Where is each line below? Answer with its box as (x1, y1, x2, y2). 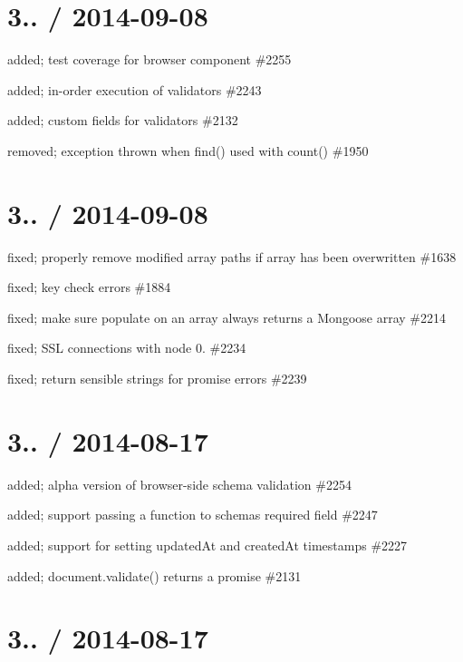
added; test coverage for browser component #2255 (7, 50, 292, 69)
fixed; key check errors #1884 (7, 277, 171, 297)
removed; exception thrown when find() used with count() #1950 (7, 141, 369, 160)
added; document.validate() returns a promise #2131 (7, 566, 302, 585)
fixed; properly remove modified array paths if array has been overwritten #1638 (7, 247, 457, 266)
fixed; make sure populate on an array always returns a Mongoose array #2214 (7, 307, 446, 326)
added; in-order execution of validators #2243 (7, 80, 262, 99)
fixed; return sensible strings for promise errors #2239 (7, 369, 307, 387)
